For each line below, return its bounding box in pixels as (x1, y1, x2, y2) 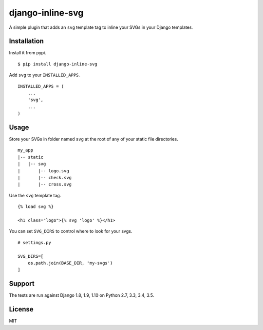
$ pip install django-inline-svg (18, 61, 97, 67)
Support (9, 280, 35, 288)
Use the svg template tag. (9, 192, 61, 198)
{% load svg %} (18, 204, 54, 209)
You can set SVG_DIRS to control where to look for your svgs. (9, 228, 132, 234)
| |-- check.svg (18, 175, 72, 181)
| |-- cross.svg (18, 182, 72, 187)
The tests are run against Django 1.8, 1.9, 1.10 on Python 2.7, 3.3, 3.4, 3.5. (9, 292, 154, 298)
